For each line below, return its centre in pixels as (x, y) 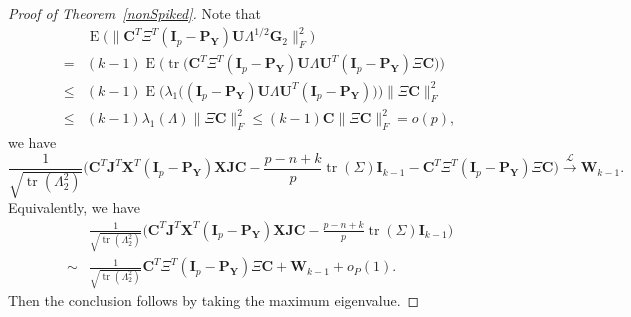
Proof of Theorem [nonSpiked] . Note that (134, 13)
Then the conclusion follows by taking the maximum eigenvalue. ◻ (214, 300)
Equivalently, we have (74, 207)
